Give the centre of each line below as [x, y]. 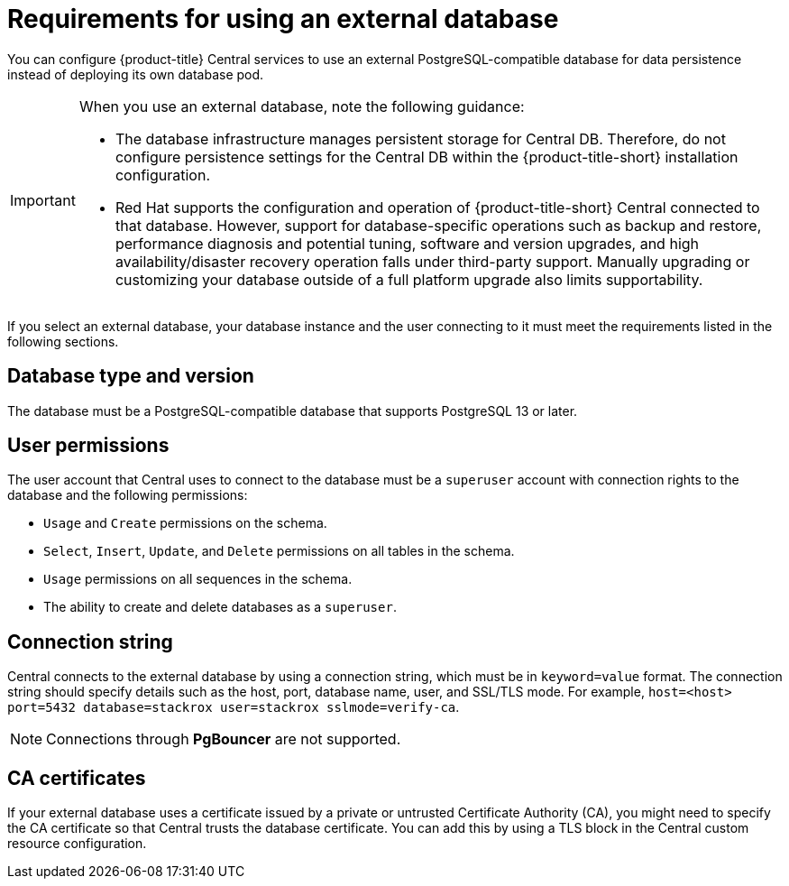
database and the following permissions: [128, 495]
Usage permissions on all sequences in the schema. [198, 579]
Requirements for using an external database [283, 19]
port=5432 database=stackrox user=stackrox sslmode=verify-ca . [234, 707]
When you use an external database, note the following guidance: [302, 106]
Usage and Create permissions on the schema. [185, 523]
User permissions [88, 446]
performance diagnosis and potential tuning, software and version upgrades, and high [407, 243]
